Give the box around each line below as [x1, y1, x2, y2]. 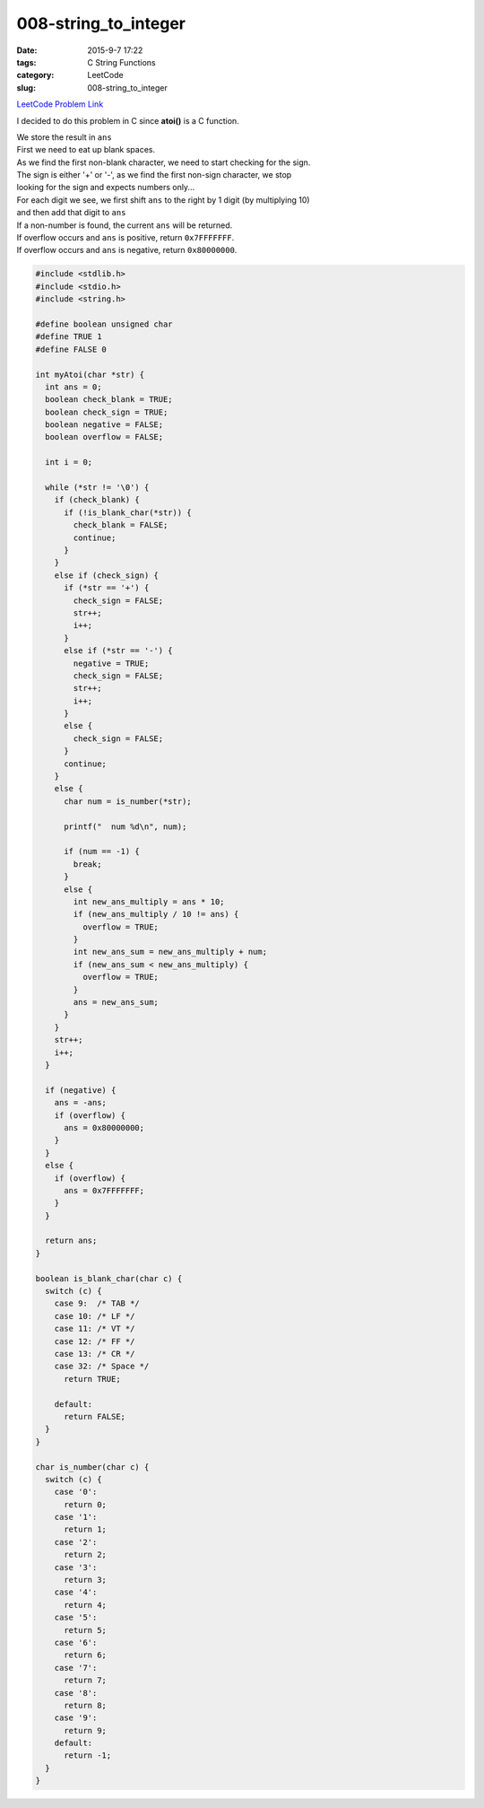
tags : [16, 57, 37, 67]
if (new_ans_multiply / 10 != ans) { [73, 909, 239, 920]
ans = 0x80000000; [64, 1122, 145, 1132]
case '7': [54, 1663, 98, 1673]
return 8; [64, 1700, 108, 1710]
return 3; [64, 1575, 108, 1585]
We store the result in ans [16, 131, 112, 143]
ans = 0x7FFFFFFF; [64, 1185, 145, 1195]
